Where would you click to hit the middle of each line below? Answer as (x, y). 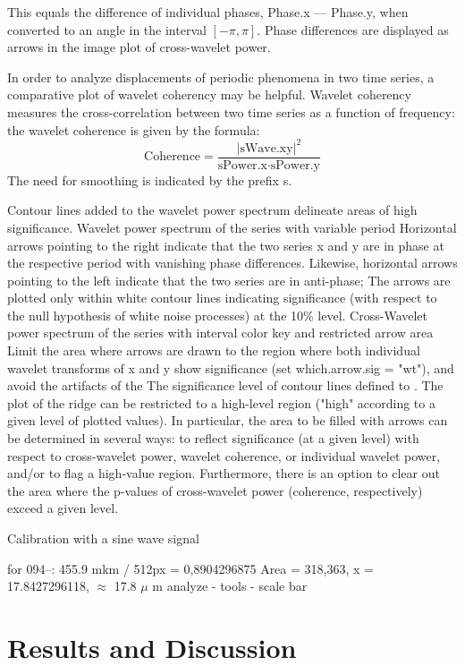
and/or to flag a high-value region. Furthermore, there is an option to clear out (224, 473)
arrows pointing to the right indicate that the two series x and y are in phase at (226, 245)
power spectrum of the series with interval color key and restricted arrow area (220, 333)
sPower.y (295, 165)
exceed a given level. (63, 508)
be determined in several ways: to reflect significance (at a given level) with (213, 438)
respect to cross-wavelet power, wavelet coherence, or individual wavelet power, (224, 455)
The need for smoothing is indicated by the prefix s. (150, 179)
